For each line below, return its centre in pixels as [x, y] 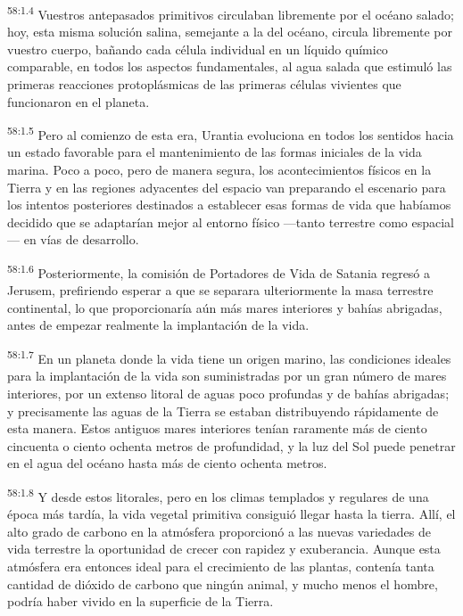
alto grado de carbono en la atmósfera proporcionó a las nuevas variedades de [219, 531]
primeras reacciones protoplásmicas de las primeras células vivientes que [204, 84]
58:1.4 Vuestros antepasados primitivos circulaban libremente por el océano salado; [231, 13]
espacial [433, 222]
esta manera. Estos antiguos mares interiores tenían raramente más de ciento [217, 428]
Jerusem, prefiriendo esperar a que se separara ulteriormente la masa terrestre [220, 290]
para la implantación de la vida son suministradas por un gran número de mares [227, 376]
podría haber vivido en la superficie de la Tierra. [141, 601]
